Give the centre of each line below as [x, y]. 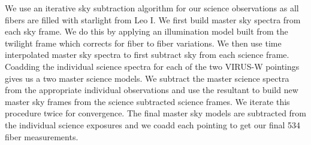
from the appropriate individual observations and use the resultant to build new [152, 90]
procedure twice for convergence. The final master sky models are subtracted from [156, 113]
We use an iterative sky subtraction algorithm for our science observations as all [152, 8]
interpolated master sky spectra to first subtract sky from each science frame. [147, 55]
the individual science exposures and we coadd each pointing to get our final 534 [153, 124]
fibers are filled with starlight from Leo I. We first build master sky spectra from [153, 19]
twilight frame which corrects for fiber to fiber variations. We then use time [143, 43]
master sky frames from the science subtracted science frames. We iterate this [147, 101]
